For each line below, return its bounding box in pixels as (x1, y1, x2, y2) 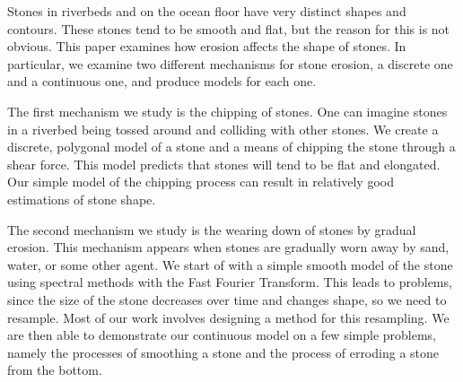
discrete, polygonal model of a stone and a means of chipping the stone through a (7, 137, 456, 156)
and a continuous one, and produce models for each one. (7, 72, 317, 91)
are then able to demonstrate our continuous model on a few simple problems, (7, 326, 437, 344)
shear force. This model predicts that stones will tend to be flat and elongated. (7, 154, 441, 173)
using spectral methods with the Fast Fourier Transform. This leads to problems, (7, 273, 452, 291)
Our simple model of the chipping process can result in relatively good (7, 172, 394, 191)
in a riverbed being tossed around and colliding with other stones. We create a (7, 119, 439, 138)
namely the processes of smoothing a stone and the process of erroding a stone (7, 343, 440, 361)
